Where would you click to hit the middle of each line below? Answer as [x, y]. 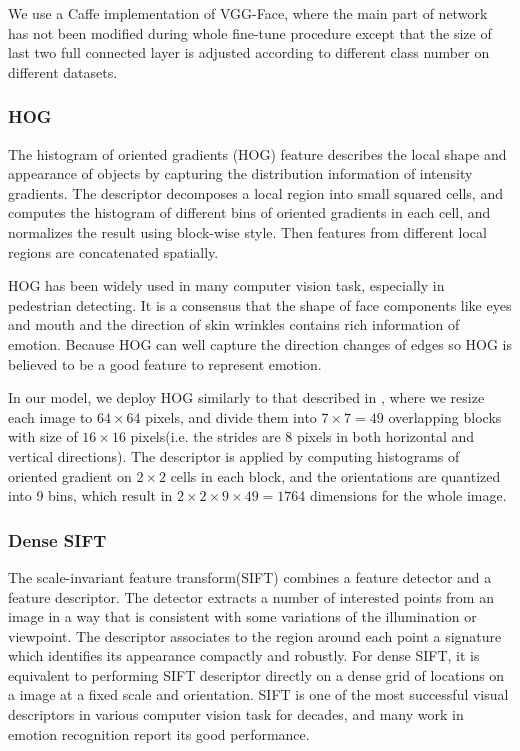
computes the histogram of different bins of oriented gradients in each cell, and [249, 212]
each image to [50, 416]
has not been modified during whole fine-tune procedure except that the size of [250, 32]
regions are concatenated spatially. [113, 251]
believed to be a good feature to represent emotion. [165, 363]
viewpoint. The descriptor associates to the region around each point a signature [255, 635]
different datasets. [63, 71]
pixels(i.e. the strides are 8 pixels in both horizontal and [302, 436]
